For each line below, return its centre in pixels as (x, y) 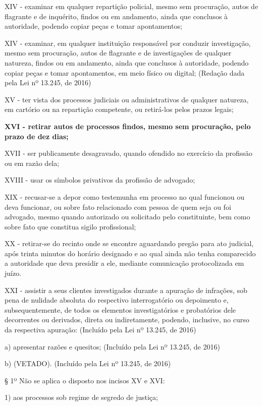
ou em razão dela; (32, 163)
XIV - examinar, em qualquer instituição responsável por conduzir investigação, (128, 43)
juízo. (13, 273)
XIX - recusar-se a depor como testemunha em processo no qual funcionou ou (124, 196)
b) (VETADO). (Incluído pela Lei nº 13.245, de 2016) (88, 363)
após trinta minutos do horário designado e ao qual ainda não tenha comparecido (130, 253)
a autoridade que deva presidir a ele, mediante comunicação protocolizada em (124, 263)
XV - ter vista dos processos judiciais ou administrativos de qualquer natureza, (127, 99)
